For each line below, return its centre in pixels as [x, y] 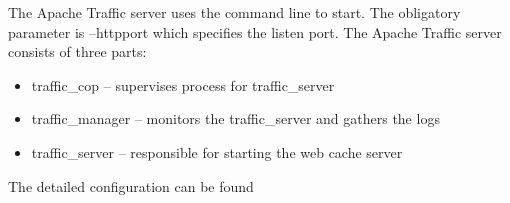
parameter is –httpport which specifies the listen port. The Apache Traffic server [255, 31]
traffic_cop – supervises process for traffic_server [183, 84]
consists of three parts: [77, 51]
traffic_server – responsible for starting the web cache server [217, 151]
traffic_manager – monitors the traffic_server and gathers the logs [235, 118]
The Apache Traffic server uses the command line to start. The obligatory [234, 12]
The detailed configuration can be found [131, 185]
